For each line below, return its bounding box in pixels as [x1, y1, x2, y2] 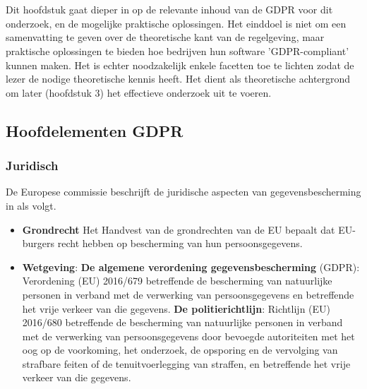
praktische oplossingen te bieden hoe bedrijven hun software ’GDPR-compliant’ [6, 43, 349, 58]
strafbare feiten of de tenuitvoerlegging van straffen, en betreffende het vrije [22, 356, 351, 371]
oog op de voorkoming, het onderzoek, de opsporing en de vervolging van [22, 342, 338, 357]
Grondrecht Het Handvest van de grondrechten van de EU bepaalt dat [22, 222, 335, 237]
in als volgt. [6, 198, 56, 213]
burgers [22, 236, 55, 251]
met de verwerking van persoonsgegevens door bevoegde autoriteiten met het [22, 328, 355, 343]
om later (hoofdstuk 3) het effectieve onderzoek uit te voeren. [6, 85, 272, 100]
